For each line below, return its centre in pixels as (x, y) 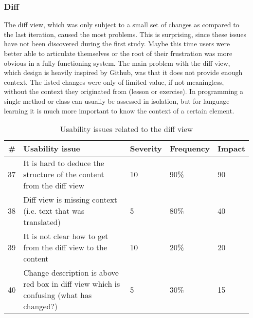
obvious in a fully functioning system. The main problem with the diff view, (117, 63)
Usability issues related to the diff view (126, 129)
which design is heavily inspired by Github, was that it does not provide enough (123, 72)
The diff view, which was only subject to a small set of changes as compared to (122, 25)
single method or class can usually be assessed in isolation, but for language (117, 101)
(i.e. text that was (54, 211)
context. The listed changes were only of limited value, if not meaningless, (114, 82)
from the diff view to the (65, 247)
